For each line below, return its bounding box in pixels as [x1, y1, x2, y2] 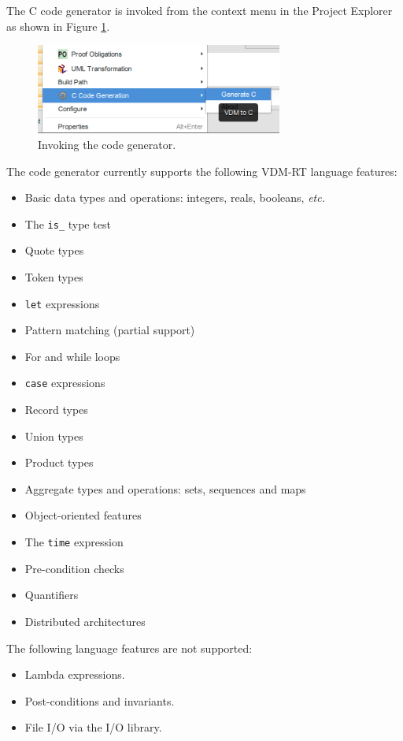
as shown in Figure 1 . [6, 17, 110, 34]
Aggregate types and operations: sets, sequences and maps [24, 480, 306, 497]
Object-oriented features [24, 507, 142, 523]
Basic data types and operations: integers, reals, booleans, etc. [24, 189, 325, 206]
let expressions [24, 295, 100, 311]
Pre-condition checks [24, 560, 124, 576]
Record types [24, 401, 88, 418]
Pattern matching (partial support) [24, 322, 195, 338]
